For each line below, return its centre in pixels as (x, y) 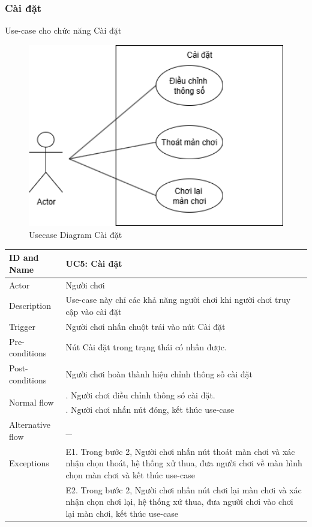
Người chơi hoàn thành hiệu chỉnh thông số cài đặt (159, 373)
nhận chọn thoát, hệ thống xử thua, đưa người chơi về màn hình (184, 463)
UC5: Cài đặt (94, 263)
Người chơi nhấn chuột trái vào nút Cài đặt (145, 326)
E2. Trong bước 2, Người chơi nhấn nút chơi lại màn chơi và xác (184, 489)
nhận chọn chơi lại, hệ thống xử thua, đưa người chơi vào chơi (179, 501)
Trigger (22, 326)
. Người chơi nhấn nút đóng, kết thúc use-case (150, 410)
